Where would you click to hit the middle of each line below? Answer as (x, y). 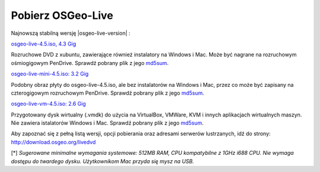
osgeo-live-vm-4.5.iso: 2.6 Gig (48, 104)
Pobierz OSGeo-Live (62, 15)
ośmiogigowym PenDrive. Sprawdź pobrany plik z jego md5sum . (90, 63)
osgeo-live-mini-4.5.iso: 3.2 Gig (50, 74)
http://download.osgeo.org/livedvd (53, 142)
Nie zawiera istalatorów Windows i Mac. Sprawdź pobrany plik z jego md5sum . (107, 123)
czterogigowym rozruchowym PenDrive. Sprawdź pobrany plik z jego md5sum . (108, 93)
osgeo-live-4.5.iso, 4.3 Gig (44, 44)
